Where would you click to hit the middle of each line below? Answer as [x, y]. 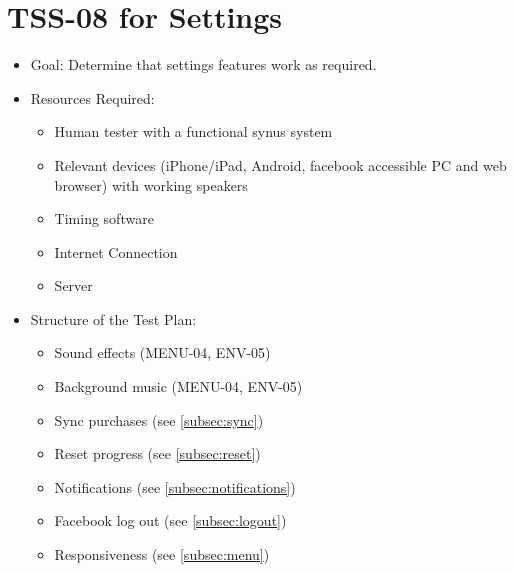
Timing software [104, 218]
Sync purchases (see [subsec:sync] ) [159, 419]
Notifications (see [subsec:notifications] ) [175, 486]
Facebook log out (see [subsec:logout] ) [170, 520]
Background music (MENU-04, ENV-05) [178, 386]
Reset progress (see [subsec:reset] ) [157, 453]
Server [73, 285]
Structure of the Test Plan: [113, 318]
